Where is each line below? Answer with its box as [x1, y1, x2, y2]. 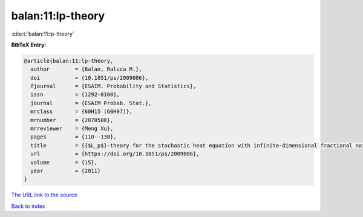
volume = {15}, [30, 159, 98, 166]
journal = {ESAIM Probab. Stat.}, [30, 100, 152, 106]
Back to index [11, 202, 45, 210]
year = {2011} [30, 167, 101, 174]
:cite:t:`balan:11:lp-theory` [11, 30, 75, 37]
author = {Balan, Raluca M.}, [30, 66, 142, 73]
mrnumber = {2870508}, [30, 117, 114, 123]
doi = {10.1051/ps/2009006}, [30, 74, 149, 81]
